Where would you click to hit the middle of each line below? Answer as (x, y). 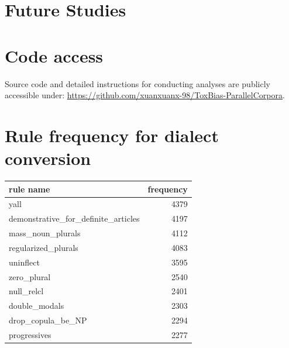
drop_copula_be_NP (48, 320)
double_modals (37, 306)
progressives (30, 334)
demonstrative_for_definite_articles (74, 218)
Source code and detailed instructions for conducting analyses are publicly (137, 83)
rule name (30, 189)
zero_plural (30, 276)
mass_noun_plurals (45, 233)
